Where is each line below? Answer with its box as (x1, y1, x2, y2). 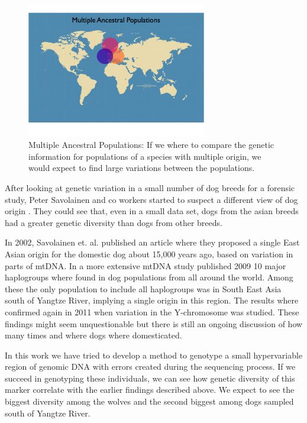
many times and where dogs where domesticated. (5, 329, 182, 341)
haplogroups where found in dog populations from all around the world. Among (5, 271, 293, 283)
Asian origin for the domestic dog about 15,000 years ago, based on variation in (5, 247, 293, 260)
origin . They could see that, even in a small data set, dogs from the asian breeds (5, 205, 299, 217)
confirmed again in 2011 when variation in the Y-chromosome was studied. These (5, 305, 299, 318)
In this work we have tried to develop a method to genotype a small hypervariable (5, 348, 303, 361)
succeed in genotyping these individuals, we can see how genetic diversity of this (5, 372, 295, 384)
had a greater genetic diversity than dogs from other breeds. (5, 216, 222, 228)
